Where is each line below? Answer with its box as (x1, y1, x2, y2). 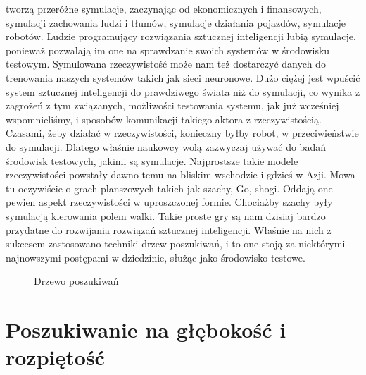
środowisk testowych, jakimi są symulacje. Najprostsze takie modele (6, 153, 298, 168)
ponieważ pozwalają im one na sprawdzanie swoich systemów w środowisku (6, 42, 330, 57)
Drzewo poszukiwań (34, 273, 119, 288)
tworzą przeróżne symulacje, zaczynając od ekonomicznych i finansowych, (6, 1, 322, 16)
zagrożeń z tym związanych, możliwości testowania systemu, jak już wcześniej (6, 98, 339, 113)
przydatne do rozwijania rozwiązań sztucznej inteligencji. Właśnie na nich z (6, 222, 332, 237)
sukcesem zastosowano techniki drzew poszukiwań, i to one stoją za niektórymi (6, 236, 346, 251)
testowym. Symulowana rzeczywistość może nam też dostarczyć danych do (6, 56, 326, 71)
